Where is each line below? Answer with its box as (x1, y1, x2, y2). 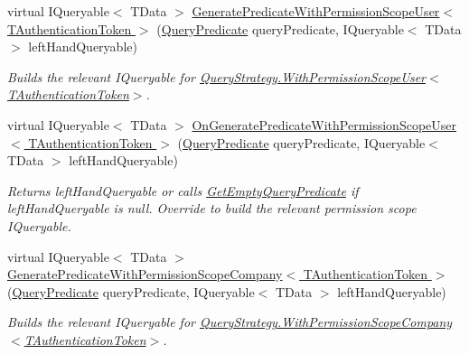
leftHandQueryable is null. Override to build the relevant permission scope (7, 199, 417, 218)
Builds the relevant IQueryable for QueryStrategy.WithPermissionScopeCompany (7, 312, 453, 331)
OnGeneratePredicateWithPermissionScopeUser (192, 115, 457, 134)
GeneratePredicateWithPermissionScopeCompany (7, 265, 283, 284)
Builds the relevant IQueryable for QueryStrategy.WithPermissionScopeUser (7, 67, 427, 86)
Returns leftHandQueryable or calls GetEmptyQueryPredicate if (7, 181, 359, 200)
